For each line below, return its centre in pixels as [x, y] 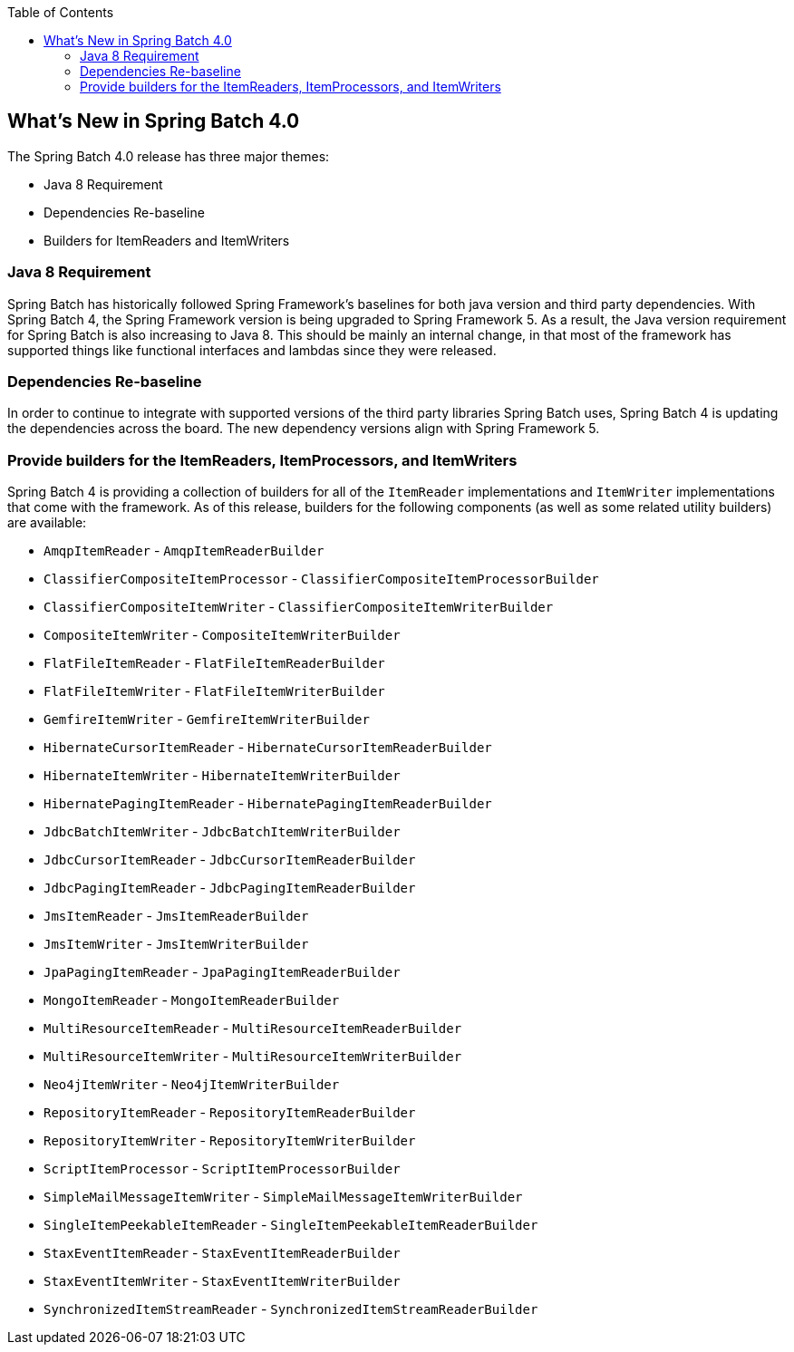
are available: [47, 523]
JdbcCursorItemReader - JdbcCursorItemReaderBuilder [230, 860]
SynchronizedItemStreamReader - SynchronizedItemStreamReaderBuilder [291, 1309]
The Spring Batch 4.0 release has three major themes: [169, 156]
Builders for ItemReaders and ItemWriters [167, 240]
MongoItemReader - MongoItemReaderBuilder [192, 1000]
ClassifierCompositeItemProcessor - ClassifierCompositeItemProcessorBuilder [321, 579]
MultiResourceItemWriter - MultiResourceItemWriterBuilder [253, 1057]
